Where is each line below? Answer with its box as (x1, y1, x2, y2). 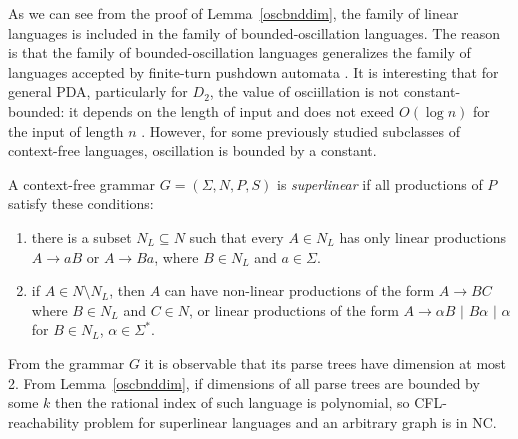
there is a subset (31, 226, 132, 247)
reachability (8, 411, 80, 432)
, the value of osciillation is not (209, 81, 399, 102)
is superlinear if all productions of (277, 173, 483, 194)
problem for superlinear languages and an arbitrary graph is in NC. (83, 411, 497, 432)
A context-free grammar (8, 173, 156, 194)
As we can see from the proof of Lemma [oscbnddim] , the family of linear (8, 3, 459, 23)
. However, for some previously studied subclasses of (141, 120, 461, 141)
